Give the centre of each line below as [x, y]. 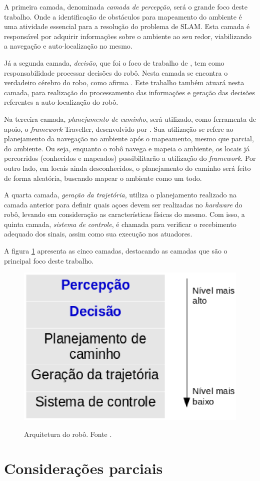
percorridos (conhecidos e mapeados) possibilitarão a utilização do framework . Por [130, 158]
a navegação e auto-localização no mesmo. [68, 46]
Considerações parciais [83, 468]
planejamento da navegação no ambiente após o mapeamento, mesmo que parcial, [129, 139]
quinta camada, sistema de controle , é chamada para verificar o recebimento [120, 224]
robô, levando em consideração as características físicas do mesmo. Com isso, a [124, 214]
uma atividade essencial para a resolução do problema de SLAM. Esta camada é [127, 26]
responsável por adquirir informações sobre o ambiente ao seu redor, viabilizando [128, 36]
